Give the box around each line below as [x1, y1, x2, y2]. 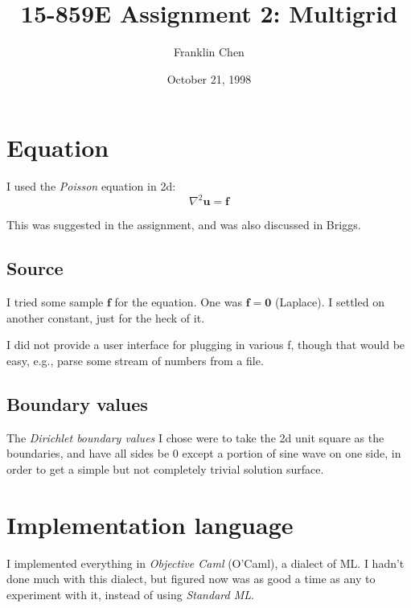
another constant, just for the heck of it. [6, 309, 205, 326]
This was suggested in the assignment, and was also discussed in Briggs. [6, 216, 361, 233]
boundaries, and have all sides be [6, 445, 170, 462]
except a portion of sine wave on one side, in [182, 445, 401, 462]
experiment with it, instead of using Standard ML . [6, 585, 254, 602]
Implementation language [6, 507, 294, 540]
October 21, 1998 [166, 70, 252, 87]
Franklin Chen [174, 43, 245, 60]
